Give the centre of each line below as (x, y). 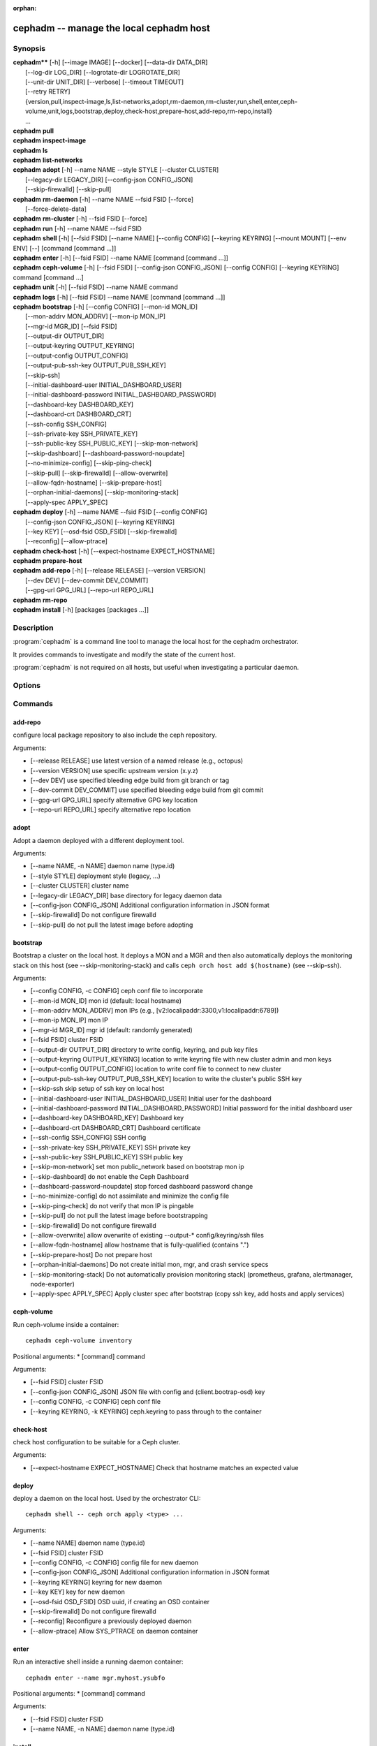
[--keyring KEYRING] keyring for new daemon (96, 1582)
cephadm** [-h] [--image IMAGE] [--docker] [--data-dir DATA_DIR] (110, 62)
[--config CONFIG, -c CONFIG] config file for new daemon (114, 1563)
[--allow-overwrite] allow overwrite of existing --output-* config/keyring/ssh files (147, 1235)
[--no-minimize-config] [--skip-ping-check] (89, 463)
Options (27, 685)
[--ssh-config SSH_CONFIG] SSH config (88, 1138)
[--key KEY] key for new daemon (77, 1592)
